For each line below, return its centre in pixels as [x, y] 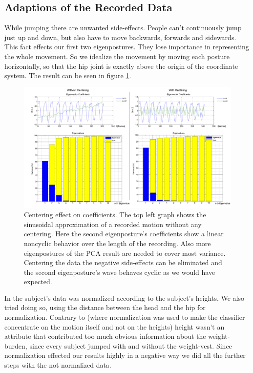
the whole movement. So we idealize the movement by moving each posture [117, 56]
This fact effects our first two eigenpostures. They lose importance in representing [127, 47]
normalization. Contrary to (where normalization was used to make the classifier [125, 317]
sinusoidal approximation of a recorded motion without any [113, 224]
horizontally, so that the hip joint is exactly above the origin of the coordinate [121, 66]
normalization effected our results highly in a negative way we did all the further [125, 355]
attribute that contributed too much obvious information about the [105, 336]
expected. [38, 281]
